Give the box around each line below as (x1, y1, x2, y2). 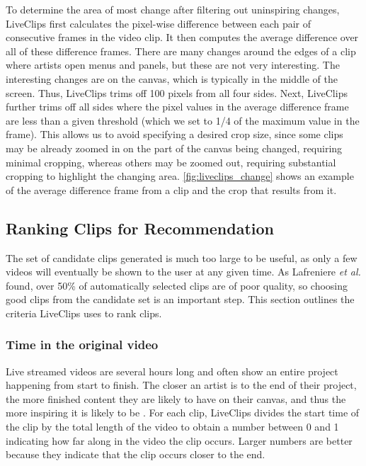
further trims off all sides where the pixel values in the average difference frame (6, 99, 349, 114)
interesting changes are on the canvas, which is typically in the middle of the (6, 71, 338, 86)
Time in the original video (6, 336, 159, 353)
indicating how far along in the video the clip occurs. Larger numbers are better (6, 433, 353, 448)
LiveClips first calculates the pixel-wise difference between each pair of (6, 16, 311, 30)
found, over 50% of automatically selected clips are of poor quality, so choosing (6, 278, 348, 292)
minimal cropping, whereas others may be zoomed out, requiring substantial (6, 154, 336, 169)
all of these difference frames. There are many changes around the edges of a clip (6, 43, 356, 58)
